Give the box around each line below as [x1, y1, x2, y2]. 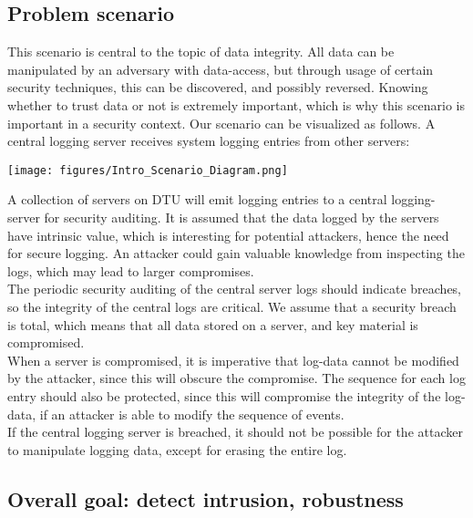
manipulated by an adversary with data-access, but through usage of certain [7, 59, 434, 78]
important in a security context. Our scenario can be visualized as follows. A [7, 113, 436, 132]
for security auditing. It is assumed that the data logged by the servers [44, 208, 439, 227]
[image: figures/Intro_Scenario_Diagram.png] [7, 163, 288, 177]
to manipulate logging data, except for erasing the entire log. [7, 440, 347, 459]
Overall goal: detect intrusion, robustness [7, 484, 404, 513]
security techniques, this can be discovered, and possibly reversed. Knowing [7, 78, 428, 97]
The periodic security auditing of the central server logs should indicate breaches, [7, 279, 462, 298]
